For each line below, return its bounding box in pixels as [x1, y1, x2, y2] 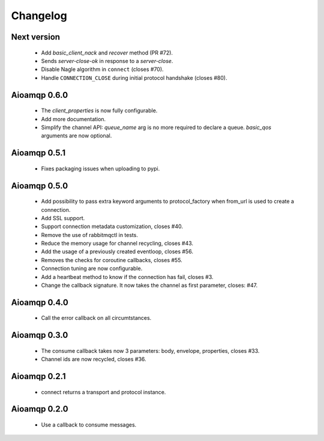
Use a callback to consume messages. [41, 421, 137, 428]
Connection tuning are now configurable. [41, 265, 143, 272]
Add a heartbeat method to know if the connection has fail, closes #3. [41, 273, 214, 280]
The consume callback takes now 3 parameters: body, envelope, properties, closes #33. [41, 347, 260, 354]
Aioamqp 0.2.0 [11, 404, 68, 414]
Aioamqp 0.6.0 [11, 90, 68, 100]
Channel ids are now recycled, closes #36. [41, 356, 146, 363]
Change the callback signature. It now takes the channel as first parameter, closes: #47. [41, 282, 258, 289]
